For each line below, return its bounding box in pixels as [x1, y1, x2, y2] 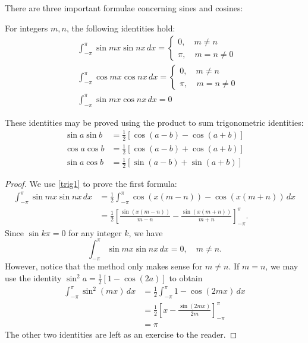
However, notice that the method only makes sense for [5, 260, 203, 272]
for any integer [68, 226, 122, 239]
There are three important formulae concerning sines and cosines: [5, 2, 243, 14]
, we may [265, 260, 298, 272]
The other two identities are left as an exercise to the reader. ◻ [5, 328, 237, 340]
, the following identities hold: [66, 21, 175, 34]
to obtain [169, 272, 203, 284]
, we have [128, 226, 163, 239]
